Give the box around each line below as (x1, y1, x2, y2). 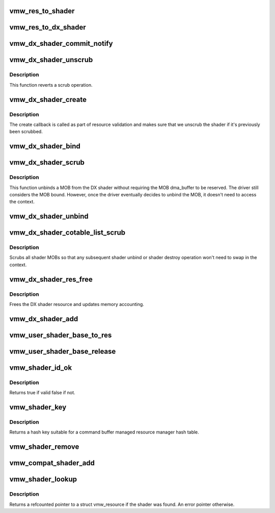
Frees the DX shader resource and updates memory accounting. (9, 301, 145, 307)
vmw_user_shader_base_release (9, 347, 116, 355)
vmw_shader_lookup (9, 475, 77, 484)
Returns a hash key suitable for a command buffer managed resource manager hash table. (9, 429, 200, 435)
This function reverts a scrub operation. (9, 82, 93, 88)
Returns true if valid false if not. (9, 390, 76, 396)
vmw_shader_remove (9, 443, 79, 451)
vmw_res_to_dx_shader (9, 23, 86, 32)
